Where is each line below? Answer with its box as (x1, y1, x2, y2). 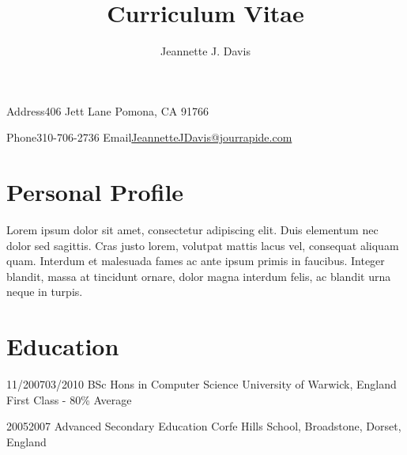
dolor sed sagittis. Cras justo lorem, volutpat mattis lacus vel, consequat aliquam (6, 237, 399, 253)
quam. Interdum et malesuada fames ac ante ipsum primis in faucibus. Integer (6, 252, 385, 269)
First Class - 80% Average (6, 391, 132, 408)
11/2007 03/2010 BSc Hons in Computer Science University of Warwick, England (6, 376, 397, 392)
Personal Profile (6, 176, 184, 208)
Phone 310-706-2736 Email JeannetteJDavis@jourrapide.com (6, 129, 292, 146)
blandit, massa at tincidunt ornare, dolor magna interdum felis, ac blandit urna (6, 267, 391, 284)
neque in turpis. (6, 283, 83, 300)
